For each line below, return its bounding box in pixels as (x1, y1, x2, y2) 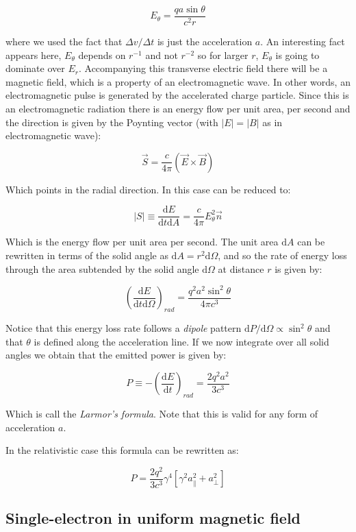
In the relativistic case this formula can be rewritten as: (5, 443, 239, 457)
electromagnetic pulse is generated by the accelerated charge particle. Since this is (5, 88, 349, 102)
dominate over (5, 61, 65, 75)
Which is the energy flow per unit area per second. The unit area (5, 234, 279, 249)
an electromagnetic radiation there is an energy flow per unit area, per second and (5, 101, 351, 116)
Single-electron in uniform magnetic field (5, 507, 301, 529)
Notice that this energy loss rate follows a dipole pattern (5, 321, 242, 335)
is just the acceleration (157, 34, 253, 49)
